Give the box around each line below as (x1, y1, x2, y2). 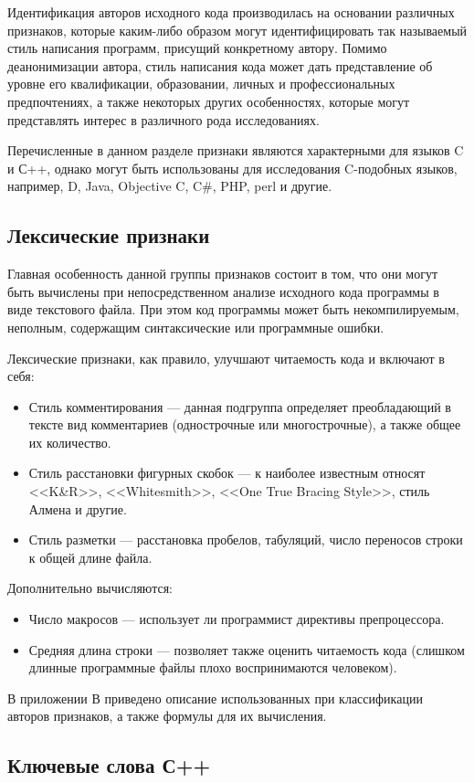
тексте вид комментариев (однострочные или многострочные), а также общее (28, 415, 461, 434)
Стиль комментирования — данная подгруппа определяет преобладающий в (28, 397, 451, 416)
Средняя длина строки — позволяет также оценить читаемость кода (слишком (28, 640, 465, 659)
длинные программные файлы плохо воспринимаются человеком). (28, 658, 397, 677)
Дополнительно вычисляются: (7, 578, 173, 598)
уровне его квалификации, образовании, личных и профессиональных (7, 74, 395, 93)
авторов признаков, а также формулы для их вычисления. (7, 706, 327, 725)
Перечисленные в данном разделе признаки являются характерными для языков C (7, 141, 464, 160)
